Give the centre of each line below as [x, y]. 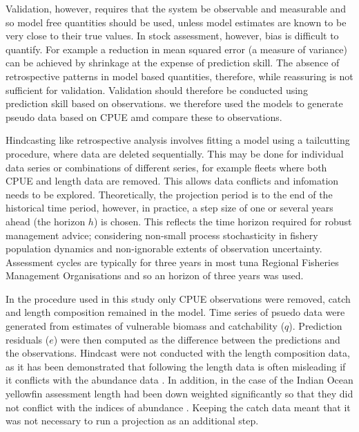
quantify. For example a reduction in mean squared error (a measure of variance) [176, 49]
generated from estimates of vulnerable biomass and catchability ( [145, 326]
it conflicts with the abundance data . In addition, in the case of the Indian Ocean [179, 380]
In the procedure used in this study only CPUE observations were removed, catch [178, 298]
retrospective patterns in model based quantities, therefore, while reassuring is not [179, 76]
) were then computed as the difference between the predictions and [197, 339]
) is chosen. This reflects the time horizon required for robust [223, 221]
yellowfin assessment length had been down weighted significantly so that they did [179, 394]
